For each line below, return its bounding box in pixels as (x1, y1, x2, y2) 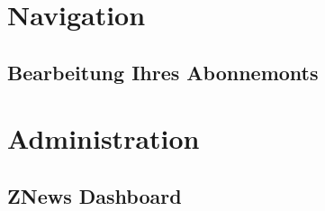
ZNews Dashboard (7, 181, 182, 209)
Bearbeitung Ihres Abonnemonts (7, 58, 319, 86)
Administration (7, 120, 200, 157)
